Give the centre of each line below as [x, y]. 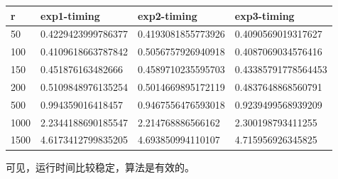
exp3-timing [265, 15]
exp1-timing [70, 15]
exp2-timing [167, 15]
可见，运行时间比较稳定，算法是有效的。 [100, 167]
